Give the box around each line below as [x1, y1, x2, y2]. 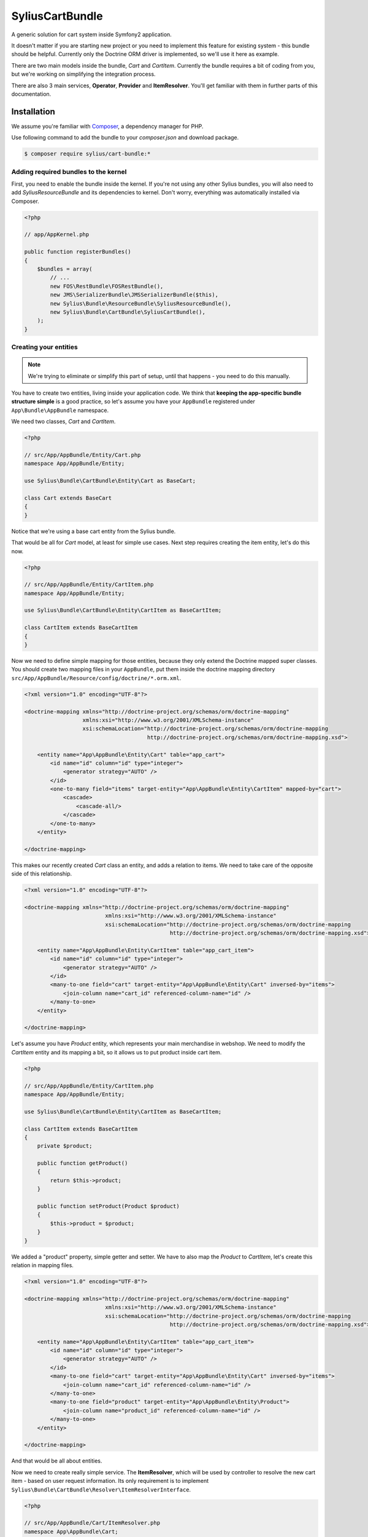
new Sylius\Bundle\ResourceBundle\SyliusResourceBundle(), [50, 300, 232, 307]
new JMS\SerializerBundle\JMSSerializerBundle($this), [50, 291, 219, 298]
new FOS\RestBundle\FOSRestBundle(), [50, 283, 164, 290]
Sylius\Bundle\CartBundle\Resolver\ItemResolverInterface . [11, 1485, 191, 1493]
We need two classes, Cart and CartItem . [11, 418, 116, 425]
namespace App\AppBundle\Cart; [24, 1528, 119, 1535]
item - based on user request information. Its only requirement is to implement [11, 1477, 209, 1485]
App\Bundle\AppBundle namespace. [11, 406, 109, 414]
